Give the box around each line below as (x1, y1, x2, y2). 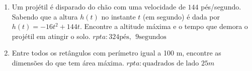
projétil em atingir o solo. (12, 30, 91, 41)
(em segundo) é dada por (143, 11, 220, 21)
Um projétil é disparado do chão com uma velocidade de (12, 1, 186, 11)
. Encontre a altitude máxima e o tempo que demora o (79, 21, 248, 31)
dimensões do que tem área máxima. (12, 57, 124, 67)
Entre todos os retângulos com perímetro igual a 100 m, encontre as (12, 47, 221, 58)
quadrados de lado (142, 59, 199, 67)
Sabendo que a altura (12, 11, 78, 21)
